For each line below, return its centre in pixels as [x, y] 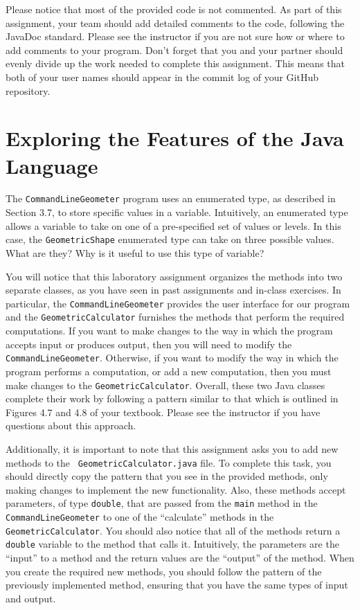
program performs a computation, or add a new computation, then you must [169, 371]
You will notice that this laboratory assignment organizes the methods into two [174, 276]
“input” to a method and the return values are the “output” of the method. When [180, 558]
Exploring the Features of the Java [175, 138]
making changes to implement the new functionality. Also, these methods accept [176, 489]
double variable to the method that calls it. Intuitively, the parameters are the [172, 544]
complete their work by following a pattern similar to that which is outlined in [172, 398]
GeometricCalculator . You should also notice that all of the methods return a [173, 530]
